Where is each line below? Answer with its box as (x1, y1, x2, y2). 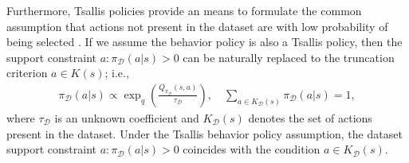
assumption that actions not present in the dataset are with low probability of (6, 17, 388, 34)
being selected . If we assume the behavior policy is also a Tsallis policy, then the (6, 33, 403, 50)
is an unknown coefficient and (54, 110, 199, 126)
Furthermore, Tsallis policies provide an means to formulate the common (6, 2, 362, 18)
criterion (6, 64, 48, 81)
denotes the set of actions (248, 110, 372, 126)
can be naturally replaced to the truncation (183, 49, 395, 65)
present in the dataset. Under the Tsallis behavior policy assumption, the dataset (6, 125, 403, 142)
